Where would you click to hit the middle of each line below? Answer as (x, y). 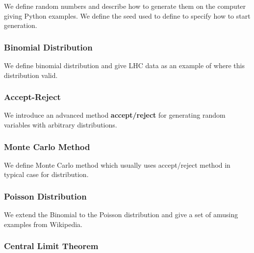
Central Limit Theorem (51, 246)
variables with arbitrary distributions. (61, 125)
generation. (21, 25)
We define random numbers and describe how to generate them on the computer (125, 6)
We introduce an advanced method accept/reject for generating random (115, 115)
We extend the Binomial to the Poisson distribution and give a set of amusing (121, 215)
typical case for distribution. (46, 174)
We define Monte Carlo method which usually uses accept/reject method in (117, 164)
